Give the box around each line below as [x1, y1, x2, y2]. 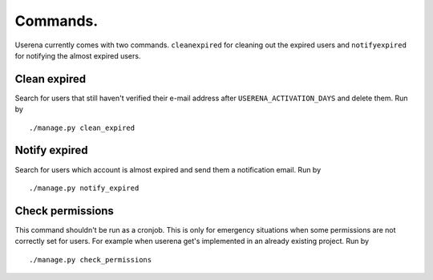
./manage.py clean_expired [29, 123, 136, 132]
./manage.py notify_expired [29, 183, 140, 193]
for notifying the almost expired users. [14, 51, 141, 60]
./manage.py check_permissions [29, 255, 152, 264]
